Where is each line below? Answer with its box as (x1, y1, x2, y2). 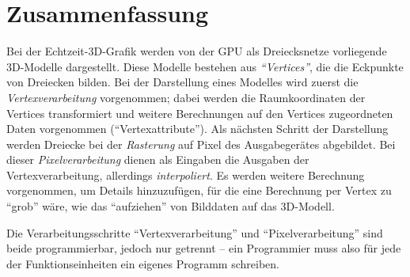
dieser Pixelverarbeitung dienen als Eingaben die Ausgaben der (6, 151, 309, 168)
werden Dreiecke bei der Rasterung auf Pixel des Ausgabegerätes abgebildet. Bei (6, 135, 396, 152)
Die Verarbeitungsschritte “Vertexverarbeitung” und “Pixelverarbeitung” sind (6, 224, 383, 241)
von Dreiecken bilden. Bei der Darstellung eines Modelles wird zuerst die (6, 74, 359, 90)
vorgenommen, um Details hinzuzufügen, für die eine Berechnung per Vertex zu (6, 182, 392, 199)
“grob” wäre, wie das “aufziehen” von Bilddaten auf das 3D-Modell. (6, 198, 335, 214)
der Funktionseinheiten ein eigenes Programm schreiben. (6, 255, 279, 271)
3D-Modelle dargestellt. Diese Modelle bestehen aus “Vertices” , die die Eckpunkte (6, 58, 404, 74)
